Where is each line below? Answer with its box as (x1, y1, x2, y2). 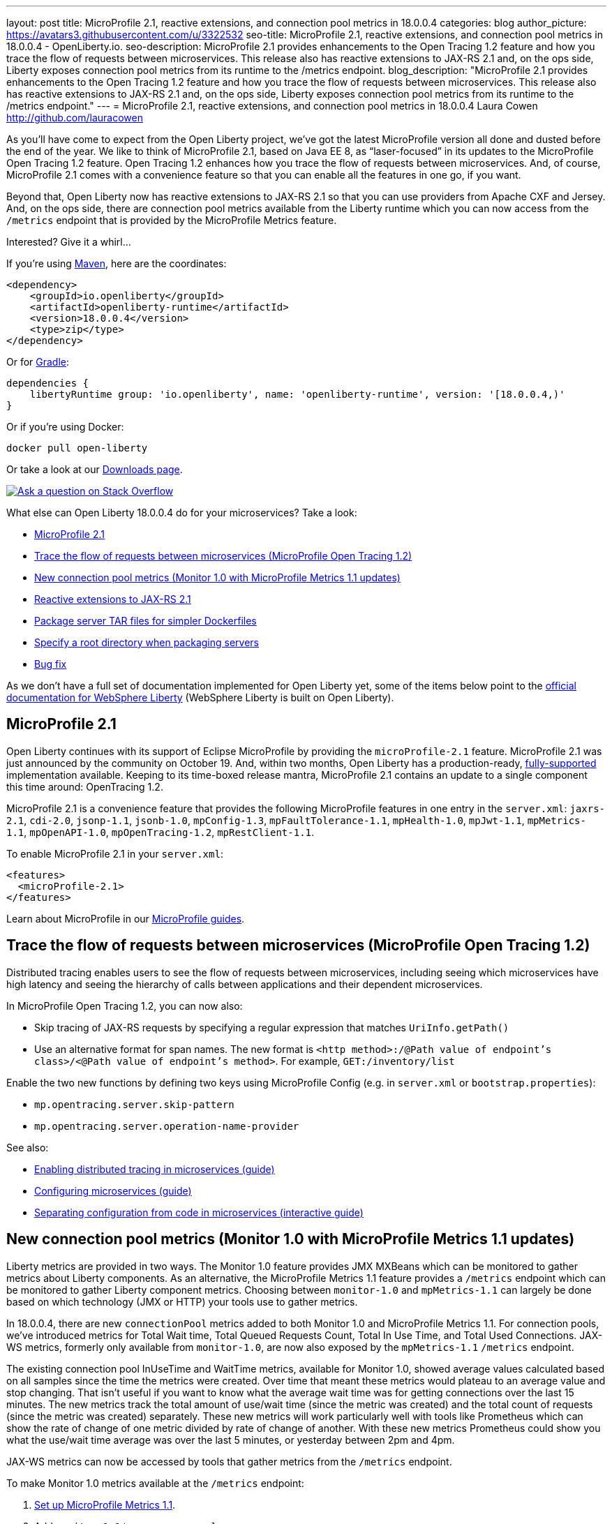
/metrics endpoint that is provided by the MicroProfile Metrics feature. (6, 214, 337, 226)
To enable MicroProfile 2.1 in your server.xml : (6, 847, 223, 860)
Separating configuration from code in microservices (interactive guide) (34, 1206, 364, 1218)
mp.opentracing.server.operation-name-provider (34, 1120, 299, 1132)
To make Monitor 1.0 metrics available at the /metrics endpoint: (6, 1477, 304, 1489)
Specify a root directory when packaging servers (34, 636, 259, 648)
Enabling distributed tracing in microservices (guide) (34, 1163, 275, 1175)
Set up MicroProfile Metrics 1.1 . (34, 1498, 176, 1511)
